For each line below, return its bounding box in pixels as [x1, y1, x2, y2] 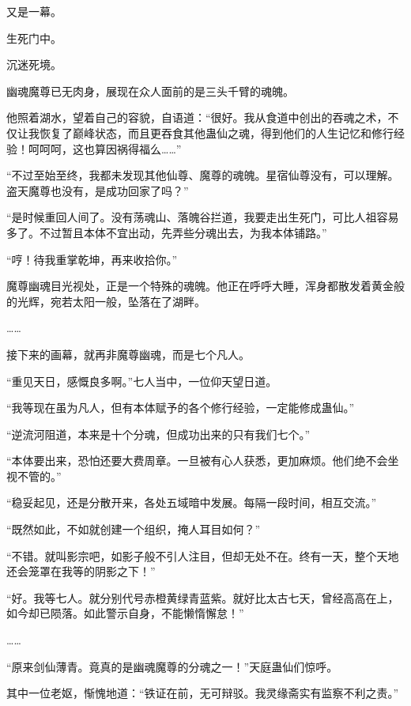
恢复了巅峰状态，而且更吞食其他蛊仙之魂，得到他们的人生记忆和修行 [39, 124, 394, 141]
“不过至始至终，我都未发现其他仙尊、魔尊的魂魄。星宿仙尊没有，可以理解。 [6, 167, 399, 183]
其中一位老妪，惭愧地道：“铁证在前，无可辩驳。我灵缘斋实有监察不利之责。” [6, 685, 399, 701]
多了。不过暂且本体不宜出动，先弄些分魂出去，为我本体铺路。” [6, 224, 327, 240]
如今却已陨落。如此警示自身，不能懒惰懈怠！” [6, 605, 244, 621]
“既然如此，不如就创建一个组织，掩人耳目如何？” [6, 521, 261, 538]
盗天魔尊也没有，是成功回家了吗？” [6, 182, 189, 198]
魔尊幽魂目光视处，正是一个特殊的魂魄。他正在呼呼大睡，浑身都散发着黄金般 [6, 277, 405, 294]
